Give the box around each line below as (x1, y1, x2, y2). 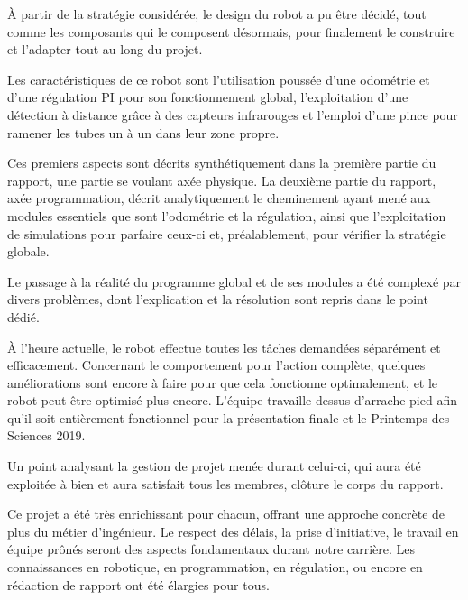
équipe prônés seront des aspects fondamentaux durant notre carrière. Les (7, 540, 416, 558)
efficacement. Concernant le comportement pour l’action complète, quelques (7, 355, 426, 374)
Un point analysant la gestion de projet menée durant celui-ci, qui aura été (7, 457, 421, 475)
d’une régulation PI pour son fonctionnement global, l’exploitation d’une (7, 88, 408, 106)
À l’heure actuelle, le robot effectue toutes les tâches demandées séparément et (7, 337, 441, 356)
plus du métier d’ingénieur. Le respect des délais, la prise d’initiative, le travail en (7, 522, 459, 540)
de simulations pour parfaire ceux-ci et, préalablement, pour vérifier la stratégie (7, 224, 446, 243)
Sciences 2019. (7, 426, 86, 445)
